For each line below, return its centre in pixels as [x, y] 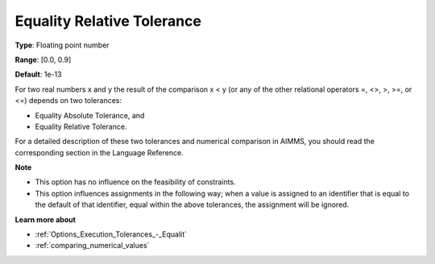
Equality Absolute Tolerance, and [90, 115]
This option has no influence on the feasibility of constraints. [136, 182]
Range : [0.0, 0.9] [43, 60]
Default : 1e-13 [38, 74]
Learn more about [46, 219]
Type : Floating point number [62, 45]
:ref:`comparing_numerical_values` [92, 245]
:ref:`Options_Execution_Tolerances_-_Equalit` [111, 234]
